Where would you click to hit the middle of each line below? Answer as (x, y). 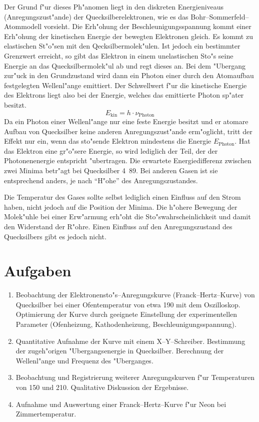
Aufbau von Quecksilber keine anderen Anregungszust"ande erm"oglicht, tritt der (128, 131)
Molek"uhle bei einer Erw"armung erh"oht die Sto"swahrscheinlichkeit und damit (127, 217)
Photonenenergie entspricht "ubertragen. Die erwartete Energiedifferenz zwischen (128, 160)
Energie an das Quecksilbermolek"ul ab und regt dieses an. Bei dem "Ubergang (125, 65)
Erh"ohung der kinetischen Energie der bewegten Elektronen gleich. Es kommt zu (128, 36)
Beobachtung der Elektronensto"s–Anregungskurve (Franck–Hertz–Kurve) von (135, 295)
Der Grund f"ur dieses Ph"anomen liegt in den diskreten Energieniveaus (114, 7)
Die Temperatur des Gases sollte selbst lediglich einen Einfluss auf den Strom (122, 197)
